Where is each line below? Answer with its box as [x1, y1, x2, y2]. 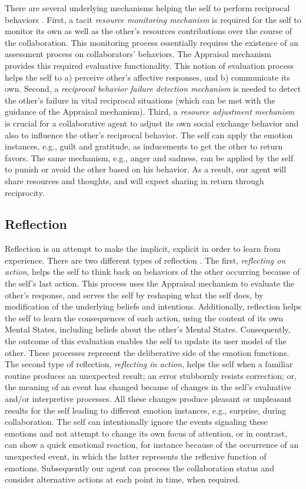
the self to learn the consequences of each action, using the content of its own [5, 311, 284, 324]
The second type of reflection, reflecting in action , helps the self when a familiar [5, 358, 293, 370]
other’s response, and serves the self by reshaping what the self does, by [5, 288, 264, 301]
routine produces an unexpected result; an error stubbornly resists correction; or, [5, 369, 297, 381]
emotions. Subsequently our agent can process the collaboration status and [5, 461, 274, 474]
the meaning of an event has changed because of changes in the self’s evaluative [5, 381, 291, 393]
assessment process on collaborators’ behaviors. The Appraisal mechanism [5, 48, 271, 60]
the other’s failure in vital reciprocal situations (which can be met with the [5, 94, 275, 106]
